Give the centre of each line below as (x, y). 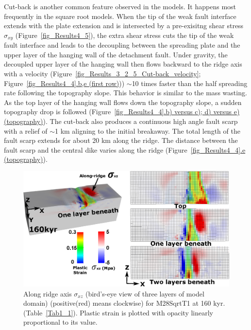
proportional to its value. (60, 322)
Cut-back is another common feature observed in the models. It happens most (120, 6)
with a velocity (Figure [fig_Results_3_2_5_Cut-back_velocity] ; (102, 74)
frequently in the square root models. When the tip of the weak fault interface (120, 16)
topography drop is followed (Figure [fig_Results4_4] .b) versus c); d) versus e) (122, 112)
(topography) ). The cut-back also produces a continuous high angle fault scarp (121, 121)
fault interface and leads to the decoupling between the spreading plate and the (122, 45)
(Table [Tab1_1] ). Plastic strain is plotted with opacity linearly (118, 312)
